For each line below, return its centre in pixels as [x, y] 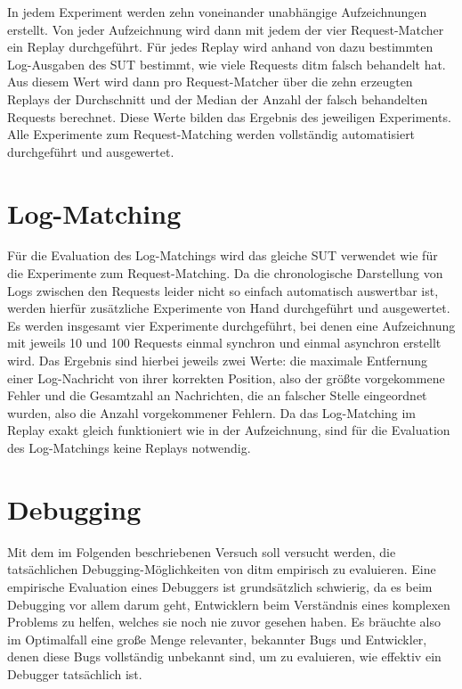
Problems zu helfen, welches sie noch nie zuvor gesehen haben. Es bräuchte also [224, 622]
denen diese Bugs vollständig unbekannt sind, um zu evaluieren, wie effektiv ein [224, 656]
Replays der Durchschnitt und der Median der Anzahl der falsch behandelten [218, 98]
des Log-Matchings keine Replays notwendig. [129, 447]
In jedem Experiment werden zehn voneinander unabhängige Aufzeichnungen [217, 12]
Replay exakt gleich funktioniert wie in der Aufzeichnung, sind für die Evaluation [229, 430]
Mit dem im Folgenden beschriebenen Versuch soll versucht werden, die [202, 551]
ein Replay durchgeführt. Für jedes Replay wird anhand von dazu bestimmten [220, 47]
